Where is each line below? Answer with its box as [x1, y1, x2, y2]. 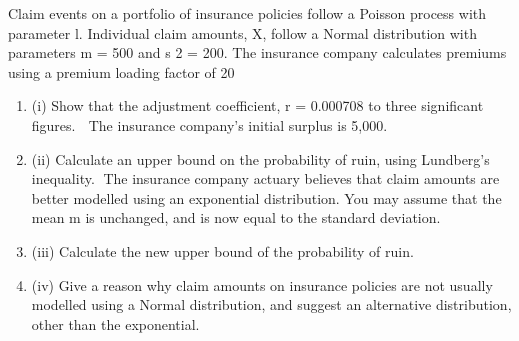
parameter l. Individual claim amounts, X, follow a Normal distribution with [8, 22, 477, 43]
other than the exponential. [31, 313, 200, 334]
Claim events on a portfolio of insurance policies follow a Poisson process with [8, 3, 487, 23]
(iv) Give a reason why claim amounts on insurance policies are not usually [31, 274, 493, 295]
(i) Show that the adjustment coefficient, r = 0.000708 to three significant [31, 95, 484, 116]
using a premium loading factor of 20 [8, 61, 235, 82]
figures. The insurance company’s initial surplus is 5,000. [31, 114, 388, 135]
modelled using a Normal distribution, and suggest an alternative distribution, [31, 294, 512, 315]
